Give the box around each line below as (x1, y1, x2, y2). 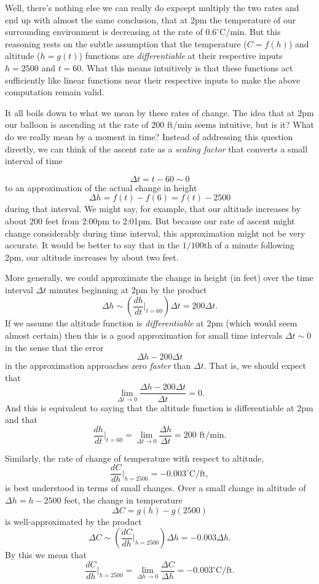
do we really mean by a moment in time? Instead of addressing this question (5, 130, 293, 143)
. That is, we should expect (203, 359, 306, 372)
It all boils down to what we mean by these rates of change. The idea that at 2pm (5, 106, 314, 119)
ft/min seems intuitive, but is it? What (167, 118, 314, 131)
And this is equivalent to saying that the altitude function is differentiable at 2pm (5, 401, 313, 414)
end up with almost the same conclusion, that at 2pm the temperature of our (5, 13, 296, 26)
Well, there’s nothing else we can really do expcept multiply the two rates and (5, 1, 299, 14)
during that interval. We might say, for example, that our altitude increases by (5, 202, 301, 215)
